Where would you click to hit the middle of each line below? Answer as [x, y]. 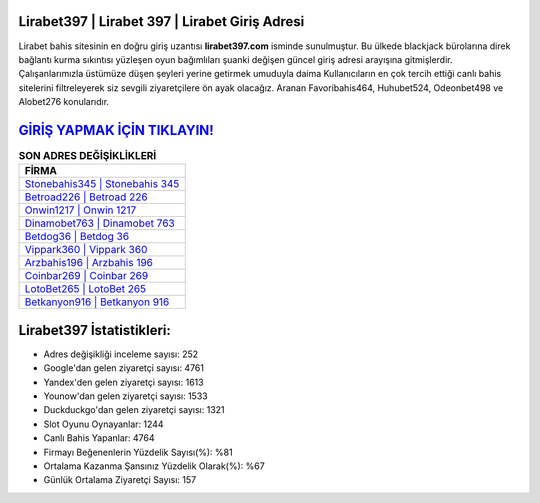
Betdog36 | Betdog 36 [77, 237]
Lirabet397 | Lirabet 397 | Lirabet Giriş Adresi [161, 21]
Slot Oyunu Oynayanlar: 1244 [103, 424]
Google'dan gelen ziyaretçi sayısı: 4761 [124, 368]
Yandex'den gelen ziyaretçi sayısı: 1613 [123, 382]
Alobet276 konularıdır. [64, 102]
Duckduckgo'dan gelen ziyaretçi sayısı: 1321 [134, 410]
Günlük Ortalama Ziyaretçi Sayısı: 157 [120, 480]
